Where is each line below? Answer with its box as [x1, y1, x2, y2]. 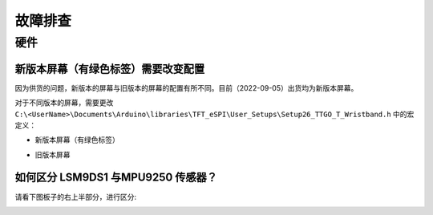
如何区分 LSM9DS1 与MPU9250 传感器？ [14, 171, 218, 185]
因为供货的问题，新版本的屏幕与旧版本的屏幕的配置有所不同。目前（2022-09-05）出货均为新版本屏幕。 [14, 83, 358, 92]
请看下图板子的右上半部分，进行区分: [14, 192, 137, 201]
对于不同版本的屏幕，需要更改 [14, 98, 114, 107]
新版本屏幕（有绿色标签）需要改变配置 [14, 62, 204, 75]
